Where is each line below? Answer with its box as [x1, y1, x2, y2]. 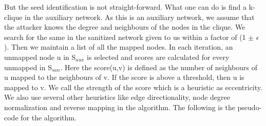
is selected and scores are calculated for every [87, 51, 230, 62]
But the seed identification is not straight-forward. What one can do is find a [4, 2, 246, 12]
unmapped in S [4, 61, 52, 72]
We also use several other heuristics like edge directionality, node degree [4, 92, 230, 102]
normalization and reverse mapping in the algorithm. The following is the [4, 101, 235, 112]
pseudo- [237, 101, 262, 112]
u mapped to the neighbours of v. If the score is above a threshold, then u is [4, 72, 244, 82]
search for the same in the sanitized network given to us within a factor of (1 [4, 31, 246, 42]
